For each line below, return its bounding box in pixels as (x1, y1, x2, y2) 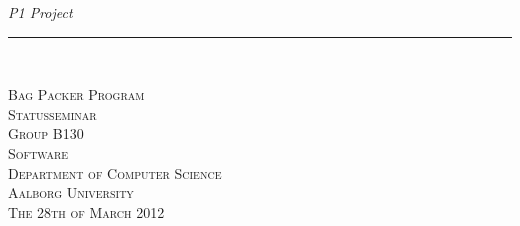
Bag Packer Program (8, 84, 145, 105)
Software (8, 142, 69, 163)
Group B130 (8, 123, 84, 144)
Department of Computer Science (8, 162, 222, 183)
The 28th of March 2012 (8, 201, 165, 222)
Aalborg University (8, 182, 134, 203)
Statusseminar (8, 103, 97, 124)
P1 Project (8, 2, 73, 22)
